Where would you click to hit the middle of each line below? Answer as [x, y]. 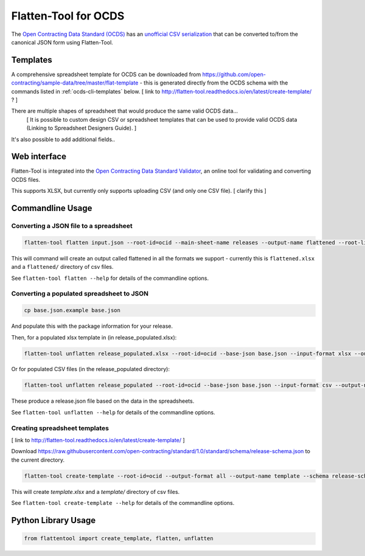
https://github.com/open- [234, 74]
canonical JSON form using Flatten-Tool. [62, 42]
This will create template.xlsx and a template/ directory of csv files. [96, 492]
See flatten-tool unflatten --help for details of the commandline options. [113, 412]
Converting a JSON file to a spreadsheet [72, 226]
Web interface [39, 157]
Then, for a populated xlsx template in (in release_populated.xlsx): [94, 337]
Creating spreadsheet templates [60, 428]
